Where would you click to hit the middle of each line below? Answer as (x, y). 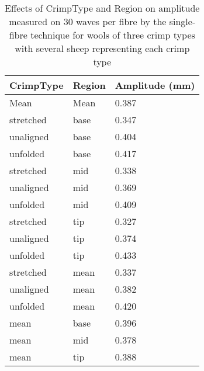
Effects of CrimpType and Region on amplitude (102, 8)
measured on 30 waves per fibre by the (88, 21)
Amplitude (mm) (155, 85)
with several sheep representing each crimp (102, 48)
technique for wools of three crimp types (113, 35)
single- (182, 21)
